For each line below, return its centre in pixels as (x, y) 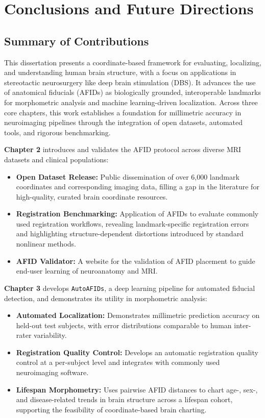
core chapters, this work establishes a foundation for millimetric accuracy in (123, 112)
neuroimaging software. (52, 372)
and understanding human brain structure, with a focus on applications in (120, 72)
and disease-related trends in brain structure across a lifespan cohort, (124, 399)
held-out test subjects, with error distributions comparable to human (124, 325)
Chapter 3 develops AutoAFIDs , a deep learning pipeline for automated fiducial (130, 288)
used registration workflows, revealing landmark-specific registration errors (132, 223)
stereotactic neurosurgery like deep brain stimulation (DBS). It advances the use (130, 82)
